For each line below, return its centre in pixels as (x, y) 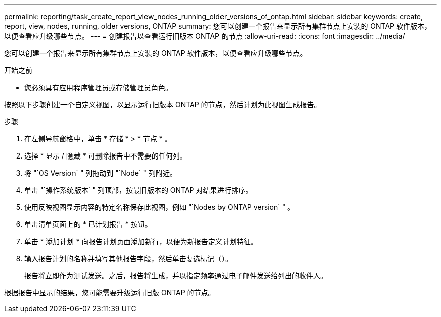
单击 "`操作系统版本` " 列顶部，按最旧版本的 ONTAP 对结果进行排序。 (138, 190)
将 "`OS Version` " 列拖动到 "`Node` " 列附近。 (100, 173)
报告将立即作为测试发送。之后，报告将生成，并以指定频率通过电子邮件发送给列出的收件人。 (176, 275)
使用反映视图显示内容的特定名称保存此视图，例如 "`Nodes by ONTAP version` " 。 (160, 207)
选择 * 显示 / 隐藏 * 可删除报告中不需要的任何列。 (105, 156)
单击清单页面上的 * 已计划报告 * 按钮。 (88, 224)
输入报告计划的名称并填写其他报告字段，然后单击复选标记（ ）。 (128, 258)
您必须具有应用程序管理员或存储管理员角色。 (98, 87)
